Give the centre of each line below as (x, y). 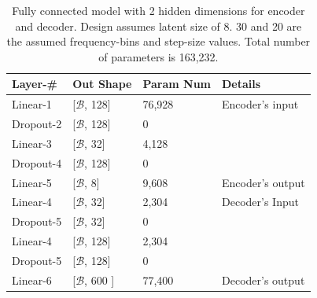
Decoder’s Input (260, 202)
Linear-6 (32, 280)
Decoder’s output (264, 280)
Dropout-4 (37, 162)
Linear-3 (32, 143)
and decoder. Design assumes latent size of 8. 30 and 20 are (158, 26)
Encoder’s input (260, 104)
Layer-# (35, 84)
